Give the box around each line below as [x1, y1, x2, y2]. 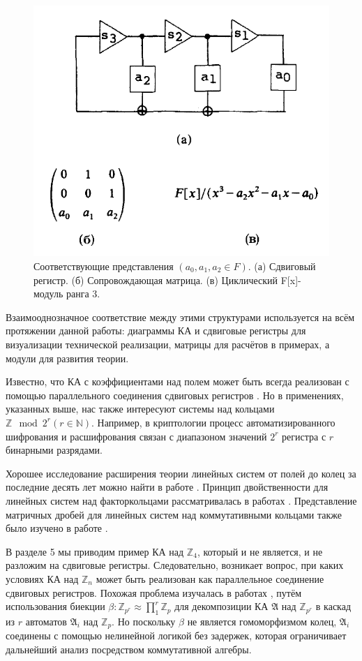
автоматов [25, 614, 67, 628]
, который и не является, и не [197, 544, 323, 558]
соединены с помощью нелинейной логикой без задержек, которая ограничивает [6, 628, 347, 643]
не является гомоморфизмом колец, [187, 614, 337, 628]
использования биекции [6, 599, 105, 614]
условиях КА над [6, 571, 79, 586]
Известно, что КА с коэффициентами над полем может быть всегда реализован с [6, 374, 349, 389]
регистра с [282, 429, 326, 443]
